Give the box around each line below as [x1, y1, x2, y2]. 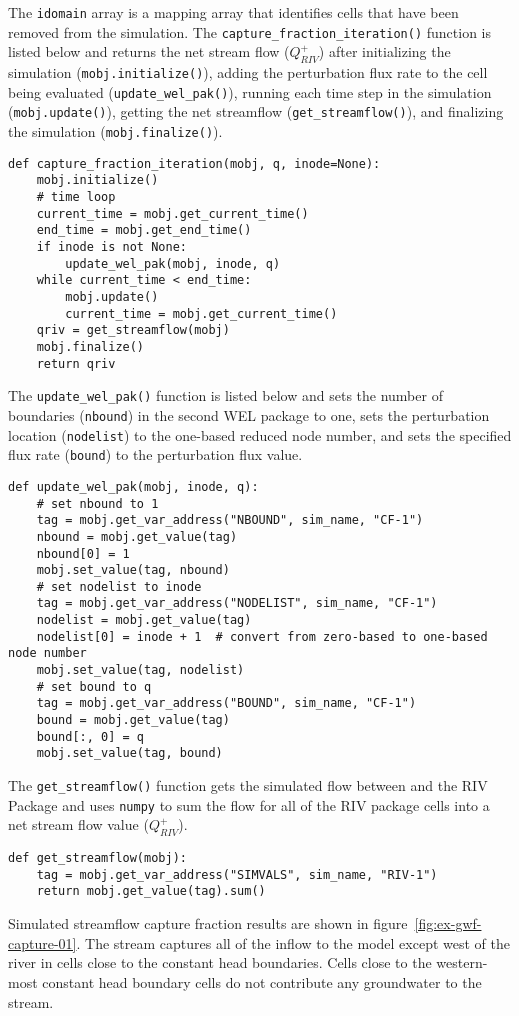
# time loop [36, 190, 116, 205]
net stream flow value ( [8, 814, 149, 835]
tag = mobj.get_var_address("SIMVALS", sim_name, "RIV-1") [36, 867, 438, 882]
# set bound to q [36, 679, 152, 694]
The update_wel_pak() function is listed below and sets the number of [8, 385, 443, 406]
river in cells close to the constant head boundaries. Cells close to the [8, 952, 432, 973]
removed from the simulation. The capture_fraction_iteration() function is [8, 21, 492, 42]
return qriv [36, 356, 116, 371]
